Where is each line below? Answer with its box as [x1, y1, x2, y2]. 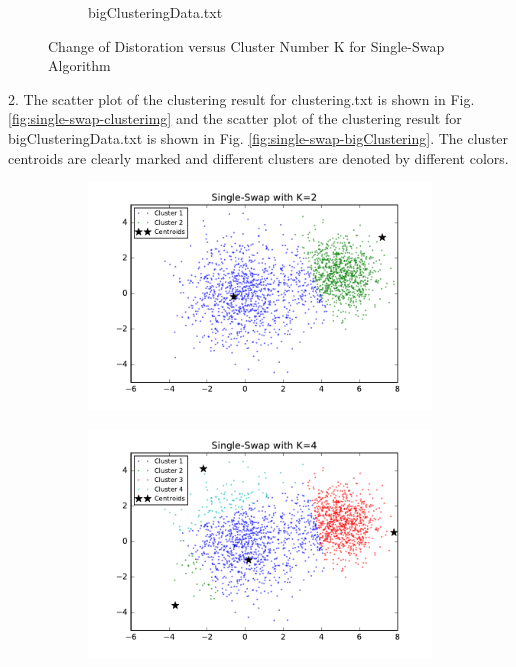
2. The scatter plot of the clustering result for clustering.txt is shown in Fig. [8, 88, 475, 109]
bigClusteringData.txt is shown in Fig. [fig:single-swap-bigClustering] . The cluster [8, 127, 509, 148]
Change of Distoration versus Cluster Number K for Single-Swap [48, 35, 445, 56]
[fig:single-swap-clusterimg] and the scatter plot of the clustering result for [8, 108, 462, 129]
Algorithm [48, 55, 111, 76]
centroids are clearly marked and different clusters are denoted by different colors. [8, 147, 509, 168]
